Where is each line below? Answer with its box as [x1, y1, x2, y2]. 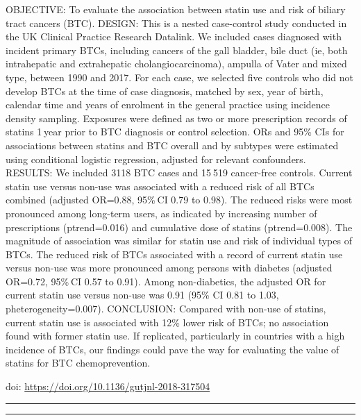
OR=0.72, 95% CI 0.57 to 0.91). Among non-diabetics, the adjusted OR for [6, 274, 326, 288]
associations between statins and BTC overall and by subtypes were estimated [6, 137, 339, 152]
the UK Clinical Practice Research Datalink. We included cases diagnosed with [6, 29, 342, 44]
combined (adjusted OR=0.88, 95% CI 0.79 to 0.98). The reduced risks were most [6, 192, 353, 207]
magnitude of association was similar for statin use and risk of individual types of [6, 233, 352, 248]
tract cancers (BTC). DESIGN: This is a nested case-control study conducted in [6, 15, 347, 30]
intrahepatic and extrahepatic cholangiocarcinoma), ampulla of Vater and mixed [6, 56, 347, 71]
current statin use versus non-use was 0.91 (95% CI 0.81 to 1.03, [6, 287, 279, 302]
